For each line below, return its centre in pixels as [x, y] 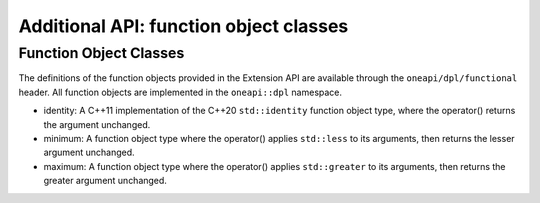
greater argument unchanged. [105, 181]
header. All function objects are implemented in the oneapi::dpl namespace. [180, 92]
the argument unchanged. [97, 124]
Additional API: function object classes [183, 26]
